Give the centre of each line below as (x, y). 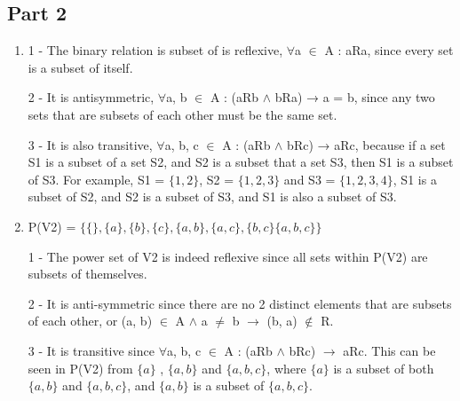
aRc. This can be (389, 350)
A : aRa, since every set (389, 50)
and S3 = (309, 179)
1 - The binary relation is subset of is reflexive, (155, 50)
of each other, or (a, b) (90, 321)
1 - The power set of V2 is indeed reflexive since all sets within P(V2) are (228, 256)
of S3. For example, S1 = (96, 179)
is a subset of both (384, 368)
